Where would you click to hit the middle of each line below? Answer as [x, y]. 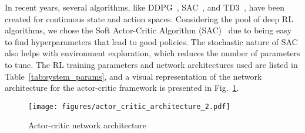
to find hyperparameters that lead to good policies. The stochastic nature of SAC [151, 41]
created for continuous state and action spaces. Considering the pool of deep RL [149, 18]
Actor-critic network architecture [87, 125]
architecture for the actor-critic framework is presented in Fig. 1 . [122, 88]
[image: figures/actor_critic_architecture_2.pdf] [129, 106]
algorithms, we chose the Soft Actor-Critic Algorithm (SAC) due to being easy [148, 30]
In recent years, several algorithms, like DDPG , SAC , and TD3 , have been [145, 7]
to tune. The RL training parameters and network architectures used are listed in [151, 64]
